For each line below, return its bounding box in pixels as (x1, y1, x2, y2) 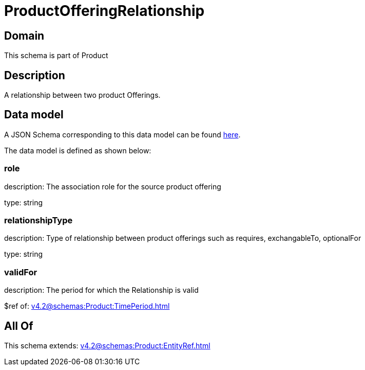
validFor (4, 267, 37, 277)
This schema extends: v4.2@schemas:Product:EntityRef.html (4, 341, 210, 350)
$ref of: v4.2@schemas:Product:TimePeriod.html (4, 302, 170, 311)
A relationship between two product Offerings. (4, 91, 161, 100)
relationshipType (4, 215, 73, 225)
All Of (4, 319, 33, 332)
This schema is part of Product (4, 51, 108, 60)
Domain (4, 29, 45, 42)
